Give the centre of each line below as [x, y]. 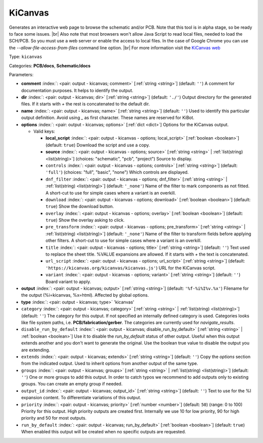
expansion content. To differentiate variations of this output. [81, 398]
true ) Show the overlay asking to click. [85, 220]
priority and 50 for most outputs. [54, 418]
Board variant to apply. [68, 282]
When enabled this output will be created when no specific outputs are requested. [103, 432]
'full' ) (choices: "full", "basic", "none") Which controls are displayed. [117, 172]
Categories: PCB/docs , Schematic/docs [50, 65]
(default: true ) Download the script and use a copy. [98, 145]
